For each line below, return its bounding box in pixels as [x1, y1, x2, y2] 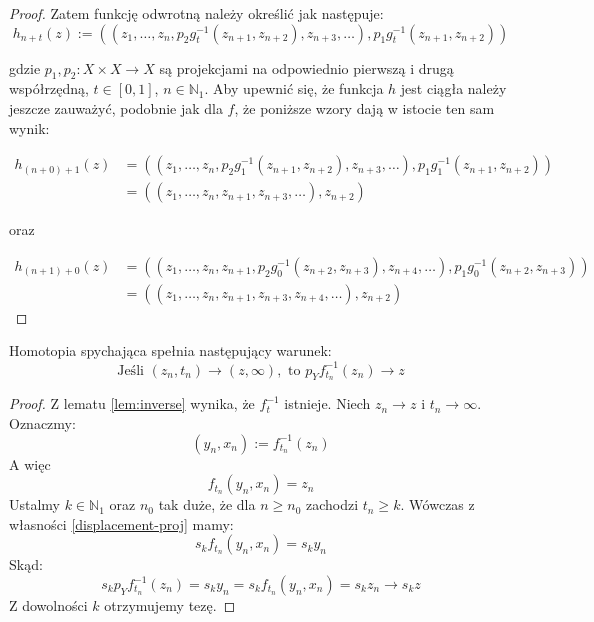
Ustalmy [9, 494, 61, 515]
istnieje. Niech [284, 393, 371, 414]
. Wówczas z [400, 494, 475, 515]
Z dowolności [9, 595, 88, 615]
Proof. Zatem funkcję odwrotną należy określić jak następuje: [9, 3, 384, 23]
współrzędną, [9, 78, 89, 99]
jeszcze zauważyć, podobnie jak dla [9, 97, 223, 118]
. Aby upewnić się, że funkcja [204, 78, 384, 99]
